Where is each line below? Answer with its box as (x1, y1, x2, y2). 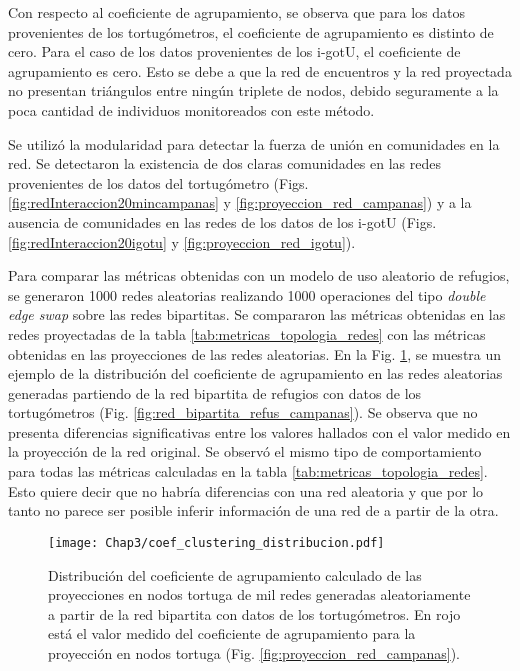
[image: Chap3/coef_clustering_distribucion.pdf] (48, 535, 385, 550)
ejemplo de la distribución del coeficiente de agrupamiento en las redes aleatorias (8, 363, 503, 384)
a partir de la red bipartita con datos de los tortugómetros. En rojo (48, 603, 461, 624)
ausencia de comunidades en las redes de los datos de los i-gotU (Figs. (8, 211, 437, 232)
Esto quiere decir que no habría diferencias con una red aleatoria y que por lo (8, 480, 484, 501)
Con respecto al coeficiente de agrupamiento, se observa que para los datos (8, 2, 466, 22)
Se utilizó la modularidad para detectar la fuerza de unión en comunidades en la (8, 133, 500, 154)
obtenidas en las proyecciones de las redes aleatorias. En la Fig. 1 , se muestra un (8, 343, 502, 364)
